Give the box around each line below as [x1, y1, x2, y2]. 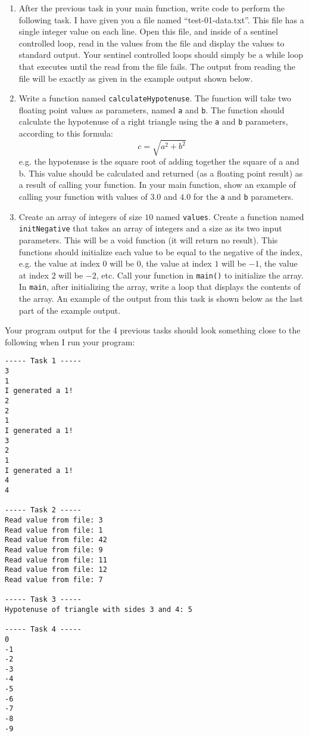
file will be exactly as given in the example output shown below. [18, 72, 253, 84]
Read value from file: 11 [5, 555, 107, 564]
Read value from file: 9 [5, 545, 103, 554]
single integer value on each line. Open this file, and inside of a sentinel [18, 25, 278, 38]
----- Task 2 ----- [5, 506, 82, 515]
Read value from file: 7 [5, 575, 103, 584]
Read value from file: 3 [5, 515, 103, 524]
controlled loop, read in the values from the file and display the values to [18, 36, 285, 49]
